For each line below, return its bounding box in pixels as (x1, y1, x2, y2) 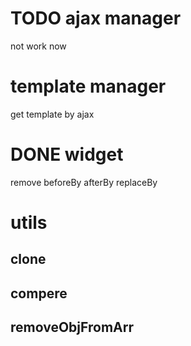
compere (10, 285, 68, 302)
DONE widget (10, 143, 124, 166)
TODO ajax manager (10, 7, 182, 30)
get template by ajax (10, 108, 95, 120)
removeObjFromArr (10, 319, 134, 336)
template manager (10, 75, 167, 98)
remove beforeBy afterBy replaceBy (10, 176, 158, 188)
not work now (10, 40, 67, 52)
